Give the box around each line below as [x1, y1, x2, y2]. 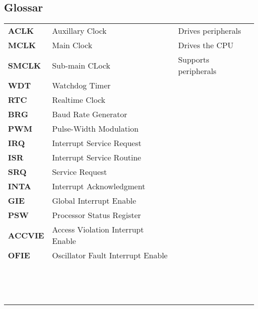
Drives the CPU [178, 39, 234, 51]
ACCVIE [8, 229, 44, 241]
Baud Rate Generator [52, 108, 128, 120]
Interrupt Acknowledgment [52, 180, 145, 192]
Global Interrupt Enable [52, 195, 136, 207]
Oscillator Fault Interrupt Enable [52, 249, 168, 261]
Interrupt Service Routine [52, 152, 141, 163]
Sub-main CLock [52, 59, 111, 71]
